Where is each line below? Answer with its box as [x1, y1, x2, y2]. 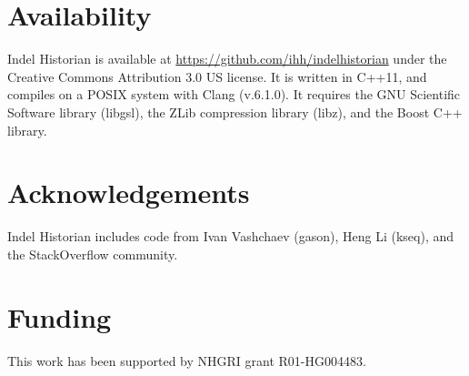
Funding [7, 298, 112, 335]
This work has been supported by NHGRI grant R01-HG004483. [7, 351, 366, 370]
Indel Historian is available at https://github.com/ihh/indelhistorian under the [7, 49, 447, 68]
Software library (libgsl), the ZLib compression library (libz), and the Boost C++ [7, 102, 463, 121]
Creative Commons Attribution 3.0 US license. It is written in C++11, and [7, 66, 427, 86]
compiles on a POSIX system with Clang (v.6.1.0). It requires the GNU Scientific [7, 85, 461, 104]
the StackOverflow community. [7, 244, 178, 263]
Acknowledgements [7, 174, 250, 211]
